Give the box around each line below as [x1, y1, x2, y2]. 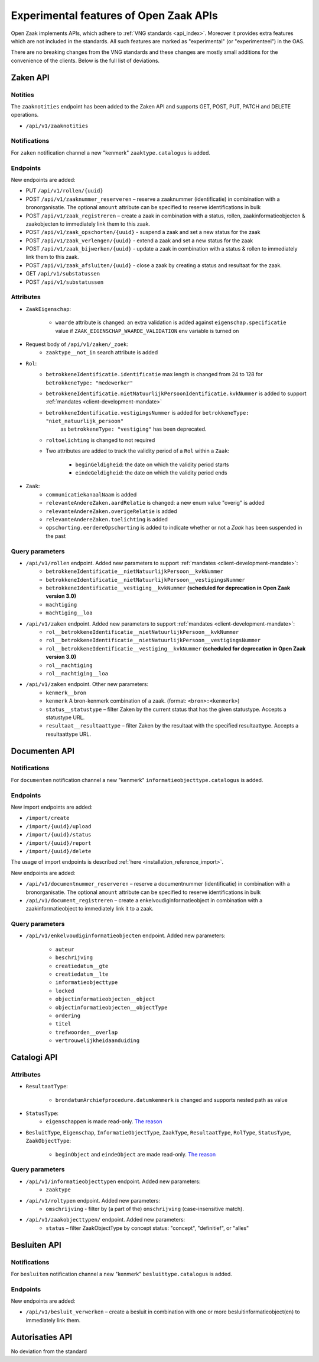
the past [45, 532, 66, 539]
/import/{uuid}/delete [25, 848, 92, 854]
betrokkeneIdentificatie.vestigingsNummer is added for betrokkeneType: [45, 409, 249, 416]
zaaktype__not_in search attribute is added [45, 349, 158, 356]
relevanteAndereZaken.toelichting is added [45, 515, 168, 523]
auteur [55, 946, 74, 953]
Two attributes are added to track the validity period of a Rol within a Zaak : [45, 447, 230, 454]
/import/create [25, 815, 70, 822]
